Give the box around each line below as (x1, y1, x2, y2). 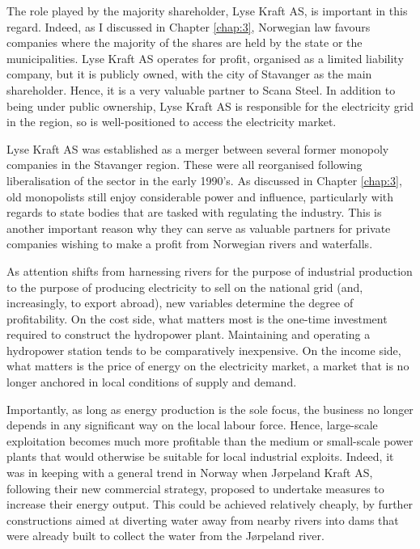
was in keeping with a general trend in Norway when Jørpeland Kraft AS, (6, 464, 373, 481)
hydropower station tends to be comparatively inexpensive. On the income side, (6, 341, 401, 358)
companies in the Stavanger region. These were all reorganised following (6, 156, 363, 173)
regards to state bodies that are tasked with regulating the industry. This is (6, 204, 382, 221)
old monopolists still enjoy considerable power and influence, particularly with (6, 188, 394, 205)
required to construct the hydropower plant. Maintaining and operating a (6, 326, 371, 343)
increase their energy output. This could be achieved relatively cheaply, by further (6, 496, 414, 513)
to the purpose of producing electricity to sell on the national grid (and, (6, 278, 363, 295)
